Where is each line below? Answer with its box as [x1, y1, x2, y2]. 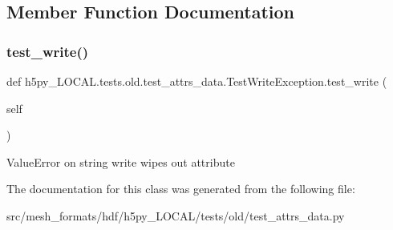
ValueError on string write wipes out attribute [6, 153, 235, 170]
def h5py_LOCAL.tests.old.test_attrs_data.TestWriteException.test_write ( [6, 73, 387, 89]
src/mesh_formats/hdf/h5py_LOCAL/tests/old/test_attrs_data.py [6, 207, 345, 224]
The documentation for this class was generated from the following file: [6, 180, 355, 197]
